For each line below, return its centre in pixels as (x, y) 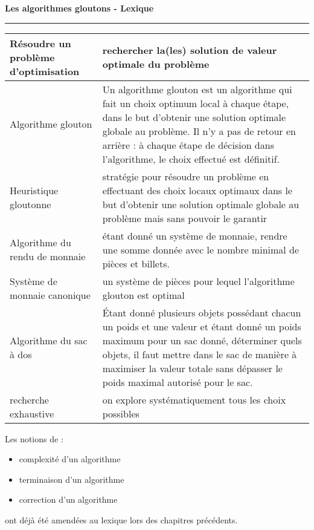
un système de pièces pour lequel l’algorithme (198, 281)
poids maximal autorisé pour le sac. (178, 382)
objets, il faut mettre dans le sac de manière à (200, 354)
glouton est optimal (143, 295)
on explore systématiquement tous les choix (194, 399)
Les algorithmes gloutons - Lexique (79, 8)
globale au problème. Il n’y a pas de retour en (199, 131)
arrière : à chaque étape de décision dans (188, 145)
